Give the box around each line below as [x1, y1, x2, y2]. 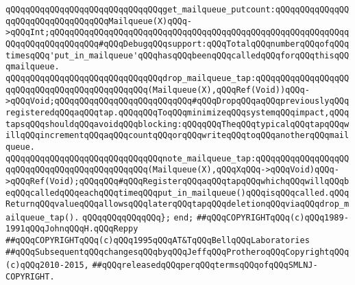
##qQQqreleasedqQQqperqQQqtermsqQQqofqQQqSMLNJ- [92, 260, 318, 271]
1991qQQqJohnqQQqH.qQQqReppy [5, 224, 138, 234]
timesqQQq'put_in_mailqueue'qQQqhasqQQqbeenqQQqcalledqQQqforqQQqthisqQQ [5, 50, 350, 60]
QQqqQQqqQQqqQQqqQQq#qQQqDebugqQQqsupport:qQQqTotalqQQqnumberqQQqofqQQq [5, 38, 350, 49]
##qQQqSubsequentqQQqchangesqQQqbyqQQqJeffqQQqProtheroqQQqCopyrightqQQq [5, 247, 350, 257]
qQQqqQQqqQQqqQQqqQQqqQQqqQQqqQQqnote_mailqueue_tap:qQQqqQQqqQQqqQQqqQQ [5, 153, 350, 163]
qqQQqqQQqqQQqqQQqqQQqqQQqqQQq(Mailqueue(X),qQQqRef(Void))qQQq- [5, 84, 310, 95]
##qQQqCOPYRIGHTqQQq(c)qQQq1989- [196, 212, 349, 223]
